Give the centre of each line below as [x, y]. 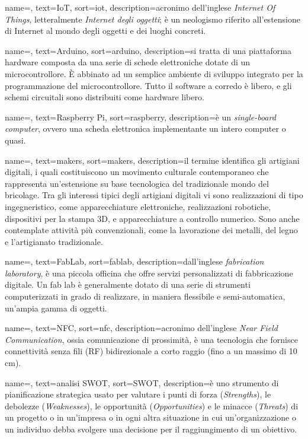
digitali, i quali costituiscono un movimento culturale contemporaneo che [137, 172]
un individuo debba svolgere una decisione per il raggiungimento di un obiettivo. [151, 429]
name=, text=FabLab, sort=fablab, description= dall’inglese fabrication [134, 261]
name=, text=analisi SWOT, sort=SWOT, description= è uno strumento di [142, 382]
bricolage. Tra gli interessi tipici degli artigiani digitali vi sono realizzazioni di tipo [154, 195]
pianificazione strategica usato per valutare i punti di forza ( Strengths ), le [138, 394]
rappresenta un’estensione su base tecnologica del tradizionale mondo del [137, 183]
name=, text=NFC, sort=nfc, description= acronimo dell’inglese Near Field [141, 328]
